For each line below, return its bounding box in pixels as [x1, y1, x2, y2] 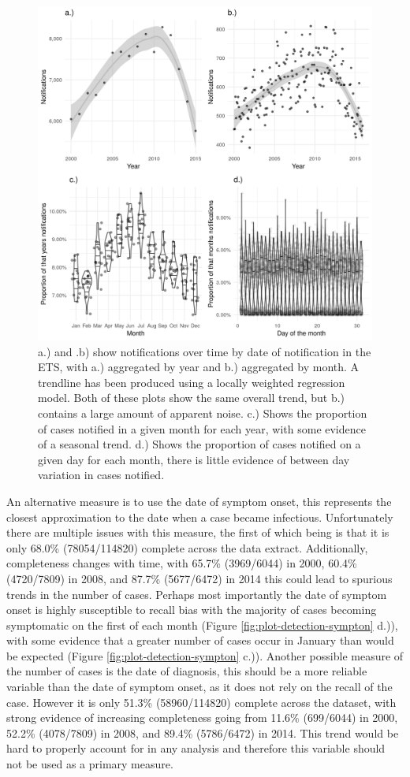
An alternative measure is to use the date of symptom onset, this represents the [6, 493, 392, 509]
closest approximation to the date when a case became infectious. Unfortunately [6, 508, 393, 525]
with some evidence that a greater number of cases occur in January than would [6, 632, 394, 649]
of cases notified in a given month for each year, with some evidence [38, 420, 366, 437]
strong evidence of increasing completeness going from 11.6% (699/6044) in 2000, [6, 709, 398, 726]
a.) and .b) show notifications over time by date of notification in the [38, 343, 371, 359]
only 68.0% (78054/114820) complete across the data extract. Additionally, [6, 539, 368, 556]
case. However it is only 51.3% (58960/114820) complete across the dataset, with [6, 693, 397, 710]
